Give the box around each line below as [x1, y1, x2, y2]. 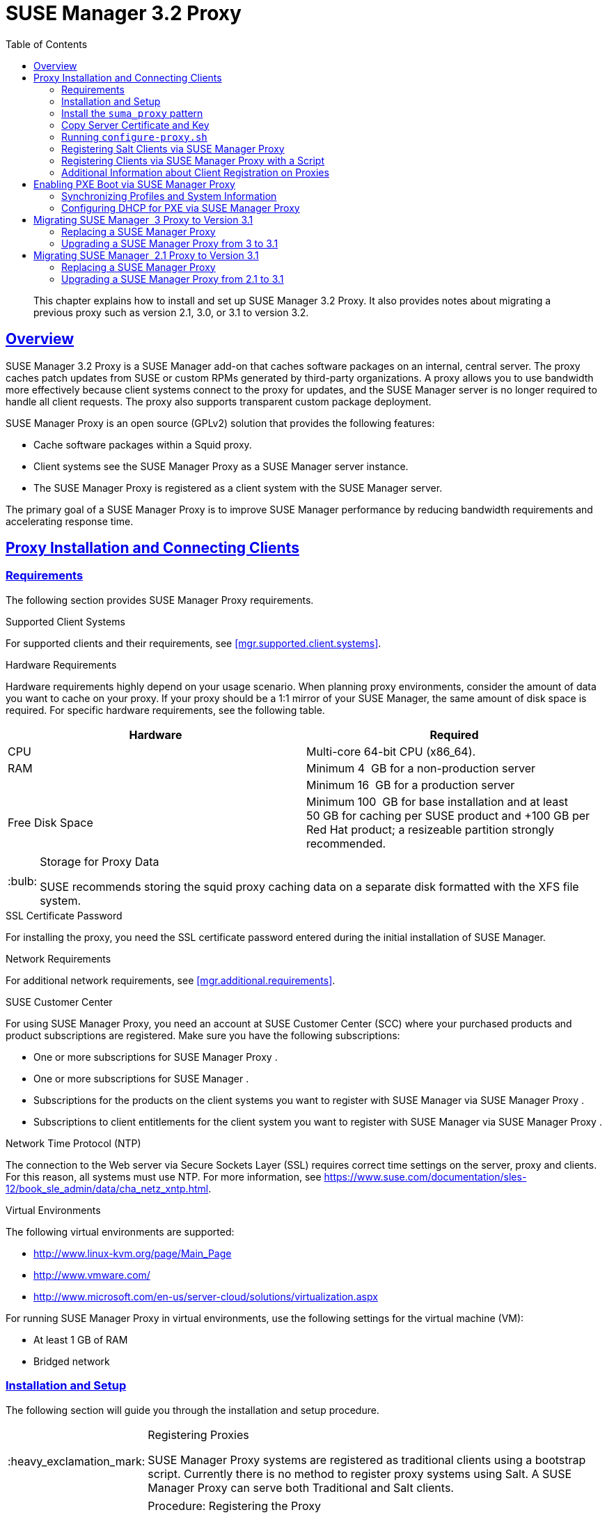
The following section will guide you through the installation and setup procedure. [6, 1403, 379, 1416]
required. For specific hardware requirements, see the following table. [6, 703, 325, 716]
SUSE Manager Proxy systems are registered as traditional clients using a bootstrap [148, 1452, 586, 1467]
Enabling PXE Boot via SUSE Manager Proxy [33, 178, 235, 190]
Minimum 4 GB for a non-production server [306, 761, 536, 775]
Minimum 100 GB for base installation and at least [306, 794, 568, 809]
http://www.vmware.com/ [33, 1268, 150, 1281]
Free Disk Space [8, 815, 93, 830]
